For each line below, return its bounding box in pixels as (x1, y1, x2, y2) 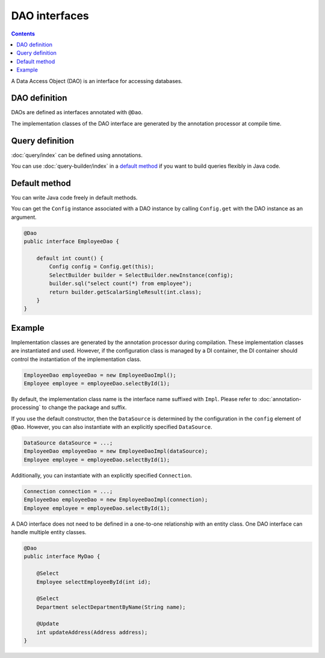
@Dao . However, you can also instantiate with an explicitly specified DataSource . (11, 423, 212, 431)
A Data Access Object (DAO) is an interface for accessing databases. (11, 77, 183, 84)
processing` (11, 404, 41, 411)
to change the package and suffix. (42, 404, 127, 411)
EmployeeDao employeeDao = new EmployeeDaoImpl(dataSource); (23, 448, 208, 455)
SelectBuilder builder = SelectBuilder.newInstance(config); (49, 271, 234, 278)
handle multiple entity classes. (11, 528, 87, 535)
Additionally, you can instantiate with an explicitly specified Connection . (11, 472, 193, 479)
